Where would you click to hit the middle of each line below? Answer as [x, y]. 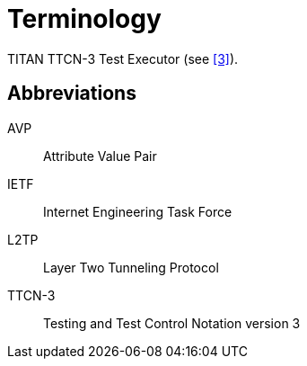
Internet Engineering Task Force [138, 211]
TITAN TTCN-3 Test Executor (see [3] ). [123, 58]
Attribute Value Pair [100, 156]
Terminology [84, 19]
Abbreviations [72, 94]
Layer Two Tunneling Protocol [131, 267]
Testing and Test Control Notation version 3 [172, 323]
